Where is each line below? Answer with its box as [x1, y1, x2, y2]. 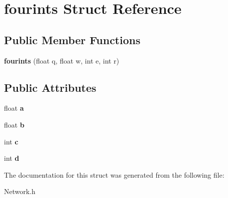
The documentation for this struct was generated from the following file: [4, 169, 225, 180]
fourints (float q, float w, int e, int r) [4, 55, 119, 66]
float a [4, 103, 24, 113]
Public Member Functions [4, 32, 140, 47]
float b [4, 119, 24, 130]
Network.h [4, 186, 36, 197]
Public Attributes [4, 79, 97, 95]
